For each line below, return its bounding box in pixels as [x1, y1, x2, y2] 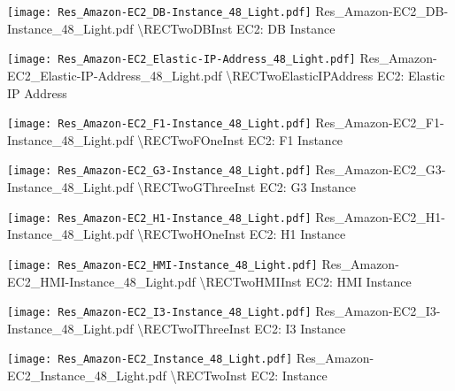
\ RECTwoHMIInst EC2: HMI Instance [199, 272, 412, 290]
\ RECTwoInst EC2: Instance [170, 366, 328, 384]
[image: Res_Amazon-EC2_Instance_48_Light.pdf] [7, 353, 293, 366]
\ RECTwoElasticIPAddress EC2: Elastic [226, 65, 445, 84]
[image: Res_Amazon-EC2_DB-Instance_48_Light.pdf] [7, 6, 312, 19]
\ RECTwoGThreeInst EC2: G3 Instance [137, 178, 357, 195]
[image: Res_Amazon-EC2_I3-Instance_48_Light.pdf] [7, 306, 312, 319]
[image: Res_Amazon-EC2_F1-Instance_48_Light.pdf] [7, 118, 312, 131]
